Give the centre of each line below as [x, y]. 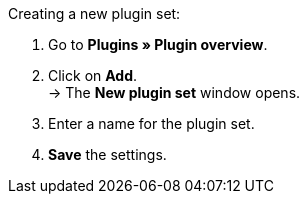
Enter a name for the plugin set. [151, 123]
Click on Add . [93, 75]
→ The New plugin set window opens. [174, 92]
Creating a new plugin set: [94, 13]
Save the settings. [107, 154]
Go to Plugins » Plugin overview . [158, 44]
